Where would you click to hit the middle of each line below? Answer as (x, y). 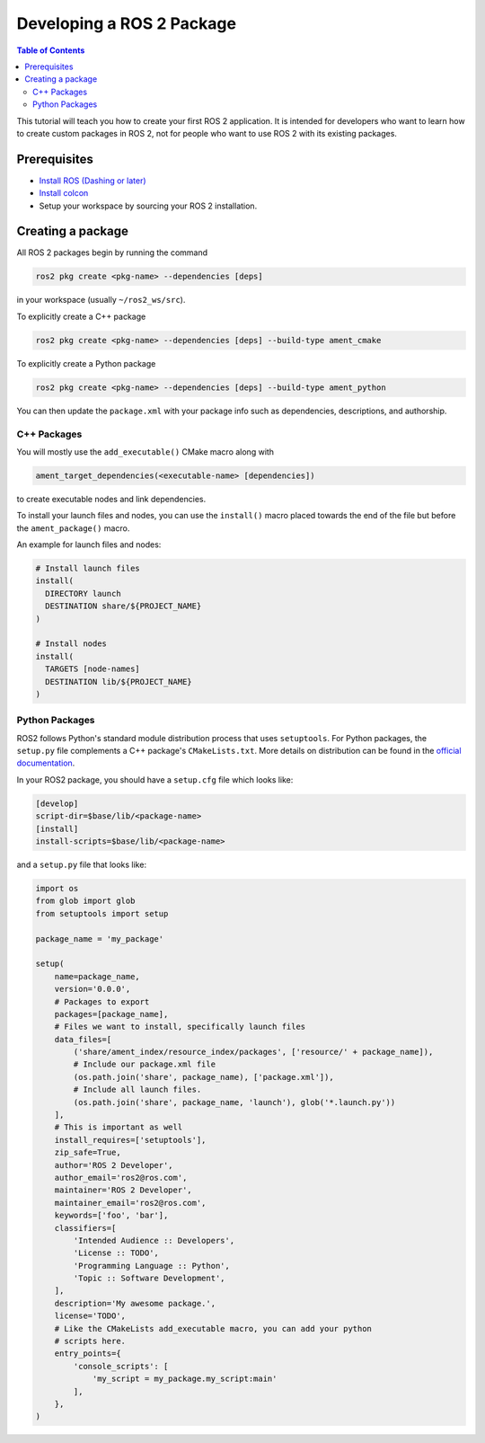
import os (57, 888)
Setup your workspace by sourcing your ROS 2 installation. (148, 206)
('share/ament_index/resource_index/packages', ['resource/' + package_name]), (253, 1052)
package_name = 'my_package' (100, 938)
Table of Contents (51, 50)
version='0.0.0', (93, 989)
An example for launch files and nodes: (89, 544)
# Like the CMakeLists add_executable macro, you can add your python (213, 1328)
